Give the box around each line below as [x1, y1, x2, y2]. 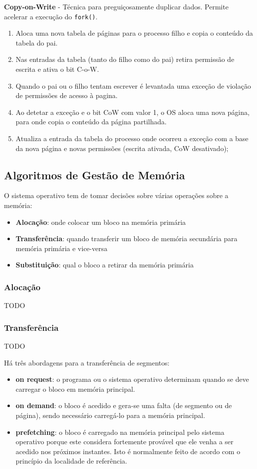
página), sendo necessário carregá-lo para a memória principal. [15, 410, 206, 420]
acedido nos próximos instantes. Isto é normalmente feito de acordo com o [15, 446, 240, 456]
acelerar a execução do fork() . [4, 11, 98, 21]
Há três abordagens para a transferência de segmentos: [4, 357, 170, 367]
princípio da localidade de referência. [15, 456, 127, 466]
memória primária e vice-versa [15, 243, 107, 253]
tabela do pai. [15, 37, 58, 48]
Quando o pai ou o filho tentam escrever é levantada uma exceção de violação [15, 80, 251, 91]
